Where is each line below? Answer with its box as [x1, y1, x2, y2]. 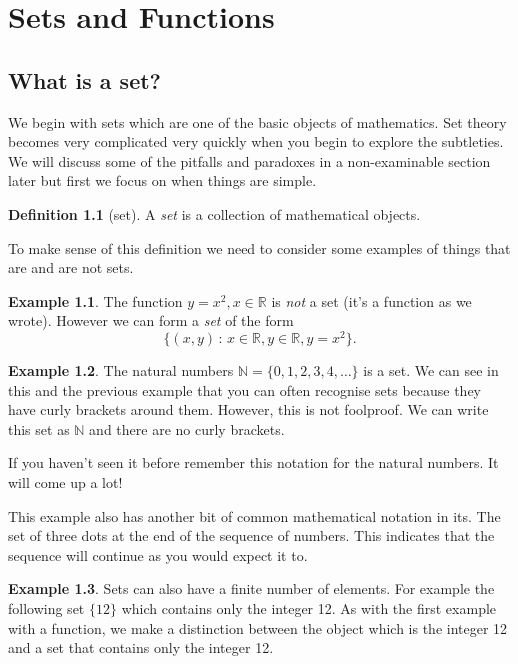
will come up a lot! [8, 471, 123, 492]
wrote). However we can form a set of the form [8, 310, 294, 331]
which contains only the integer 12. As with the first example [121, 597, 497, 618]
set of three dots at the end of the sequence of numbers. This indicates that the [8, 525, 495, 546]
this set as [8, 418, 70, 439]
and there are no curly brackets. [89, 418, 285, 439]
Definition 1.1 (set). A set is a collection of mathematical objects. [8, 203, 421, 224]
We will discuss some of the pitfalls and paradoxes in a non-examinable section [8, 150, 491, 171]
